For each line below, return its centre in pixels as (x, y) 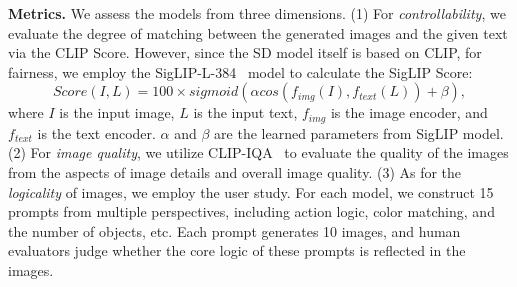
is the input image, (117, 112)
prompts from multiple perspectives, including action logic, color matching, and (251, 211)
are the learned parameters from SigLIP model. (359, 132)
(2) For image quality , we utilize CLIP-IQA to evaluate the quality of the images (258, 152)
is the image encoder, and (409, 112)
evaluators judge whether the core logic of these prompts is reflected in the (237, 250)
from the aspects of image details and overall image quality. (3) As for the (235, 172)
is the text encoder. (96, 132)
